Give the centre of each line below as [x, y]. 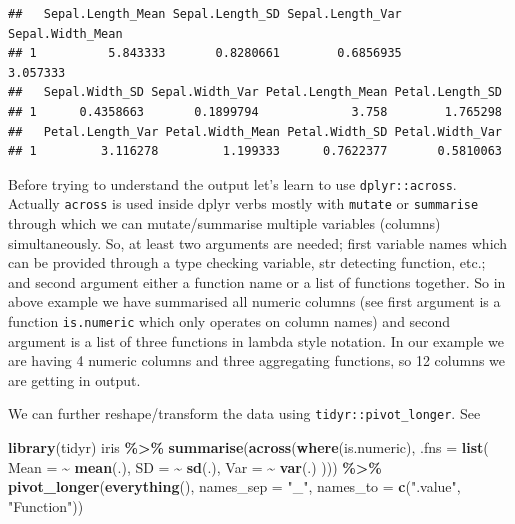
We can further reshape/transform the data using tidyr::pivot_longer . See [244, 413]
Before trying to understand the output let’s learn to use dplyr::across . [232, 183]
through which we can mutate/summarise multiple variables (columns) [224, 223]
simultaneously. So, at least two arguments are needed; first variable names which [258, 242]
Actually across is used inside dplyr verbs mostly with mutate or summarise [243, 203]
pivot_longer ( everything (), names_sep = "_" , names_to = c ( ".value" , [234, 486]
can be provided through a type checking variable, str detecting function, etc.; [247, 262]
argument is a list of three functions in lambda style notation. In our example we [256, 340]
